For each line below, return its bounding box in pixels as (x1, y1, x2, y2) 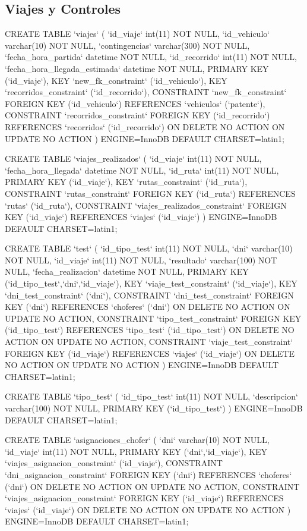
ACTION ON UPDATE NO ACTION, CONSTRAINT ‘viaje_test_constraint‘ (5, 335, 293, 348)
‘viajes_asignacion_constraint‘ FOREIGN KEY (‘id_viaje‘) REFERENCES (5, 492, 284, 504)
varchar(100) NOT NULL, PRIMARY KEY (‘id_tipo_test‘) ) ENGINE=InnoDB (5, 402, 303, 414)
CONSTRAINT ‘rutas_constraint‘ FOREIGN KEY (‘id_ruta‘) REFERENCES (5, 187, 296, 199)
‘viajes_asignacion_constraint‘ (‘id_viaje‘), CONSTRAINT (5, 457, 223, 469)
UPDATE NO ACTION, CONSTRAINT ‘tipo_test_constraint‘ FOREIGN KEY (5, 312, 302, 324)
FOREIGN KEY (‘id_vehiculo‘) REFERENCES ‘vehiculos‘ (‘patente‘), (5, 97, 265, 109)
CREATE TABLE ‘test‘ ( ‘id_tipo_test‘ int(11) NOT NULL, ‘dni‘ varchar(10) (5, 242, 293, 254)
